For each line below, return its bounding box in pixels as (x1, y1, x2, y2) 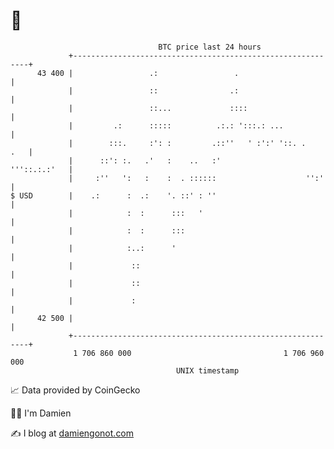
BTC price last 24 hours (158, 42, 262, 52)
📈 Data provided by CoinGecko (10, 384, 141, 396)
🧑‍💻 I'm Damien (10, 407, 72, 419)
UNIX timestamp (175, 365, 240, 376)
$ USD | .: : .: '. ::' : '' (10, 190, 217, 201)
